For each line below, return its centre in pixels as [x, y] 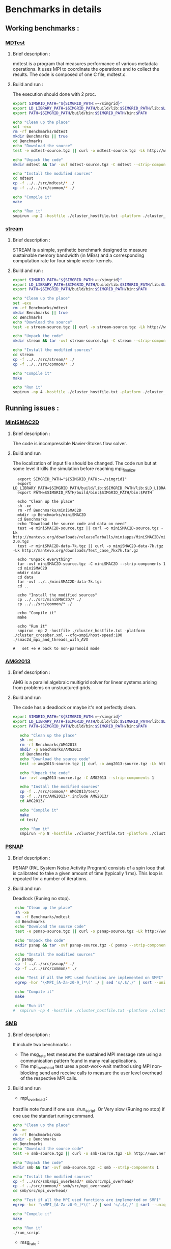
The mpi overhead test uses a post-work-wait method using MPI [85, 1067]
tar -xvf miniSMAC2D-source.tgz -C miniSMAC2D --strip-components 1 [92, 564]
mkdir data [29, 573]
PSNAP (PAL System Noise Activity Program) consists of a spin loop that [89, 867]
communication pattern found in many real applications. [79, 1061]
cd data [26, 577]
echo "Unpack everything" [45, 559]
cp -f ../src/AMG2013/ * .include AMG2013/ [64, 796]
